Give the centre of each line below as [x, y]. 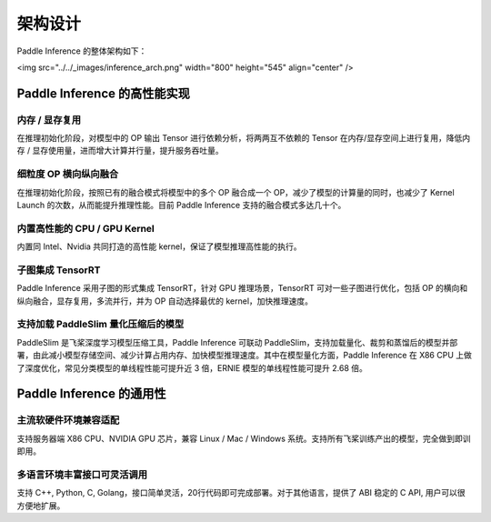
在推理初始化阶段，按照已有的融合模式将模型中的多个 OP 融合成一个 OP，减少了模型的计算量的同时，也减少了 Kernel [235, 192]
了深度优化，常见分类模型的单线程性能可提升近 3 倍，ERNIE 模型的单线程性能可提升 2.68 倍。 [192, 367]
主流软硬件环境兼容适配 [68, 420]
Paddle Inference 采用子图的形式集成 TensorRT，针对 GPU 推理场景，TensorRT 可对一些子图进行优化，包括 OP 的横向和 [242, 288]
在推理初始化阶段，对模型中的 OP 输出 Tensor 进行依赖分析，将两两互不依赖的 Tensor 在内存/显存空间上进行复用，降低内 [244, 138]
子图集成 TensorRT [59, 270]
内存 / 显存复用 [49, 120]
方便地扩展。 [41, 506]
